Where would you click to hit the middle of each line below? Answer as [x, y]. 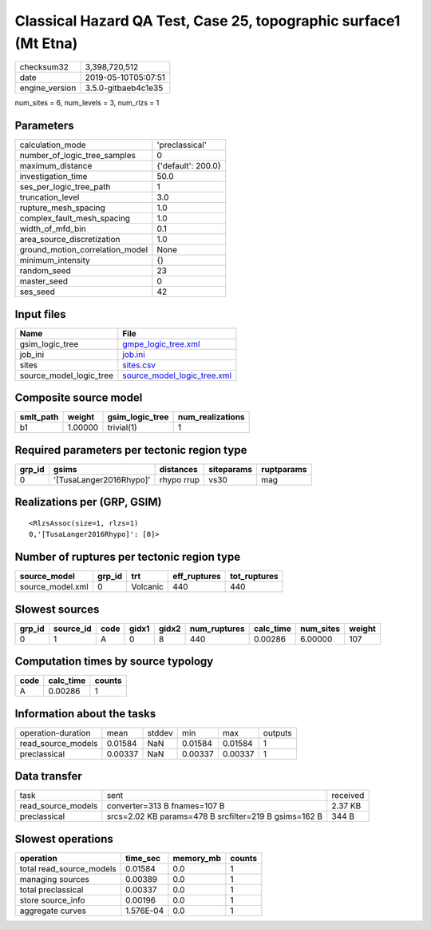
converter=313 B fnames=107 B [166, 806]
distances [179, 469]
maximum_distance [56, 166]
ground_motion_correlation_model [84, 250]
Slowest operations [64, 839]
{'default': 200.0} [189, 166]
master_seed [43, 281]
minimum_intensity [55, 260]
